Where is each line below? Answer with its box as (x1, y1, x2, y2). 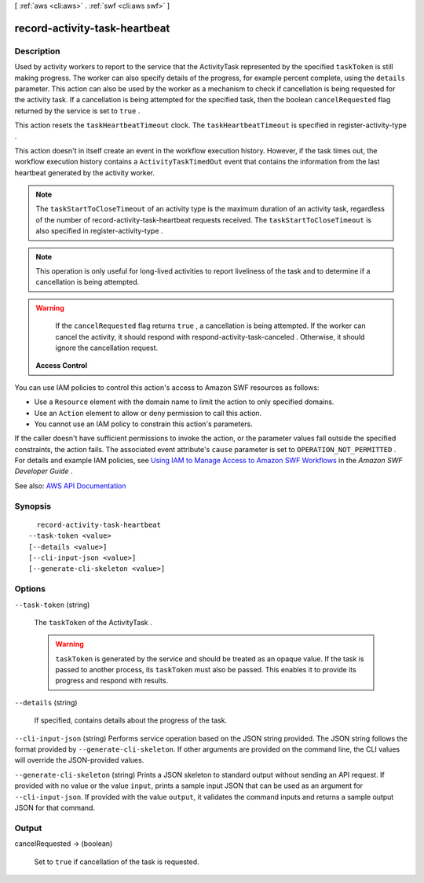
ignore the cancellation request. (55, 343, 159, 352)
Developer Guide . (14, 466, 73, 476)
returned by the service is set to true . (14, 106, 141, 116)
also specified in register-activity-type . (35, 226, 163, 236)
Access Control (35, 361, 88, 370)
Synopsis (14, 500, 51, 511)
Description (14, 46, 60, 57)
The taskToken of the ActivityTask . (34, 617, 152, 627)
